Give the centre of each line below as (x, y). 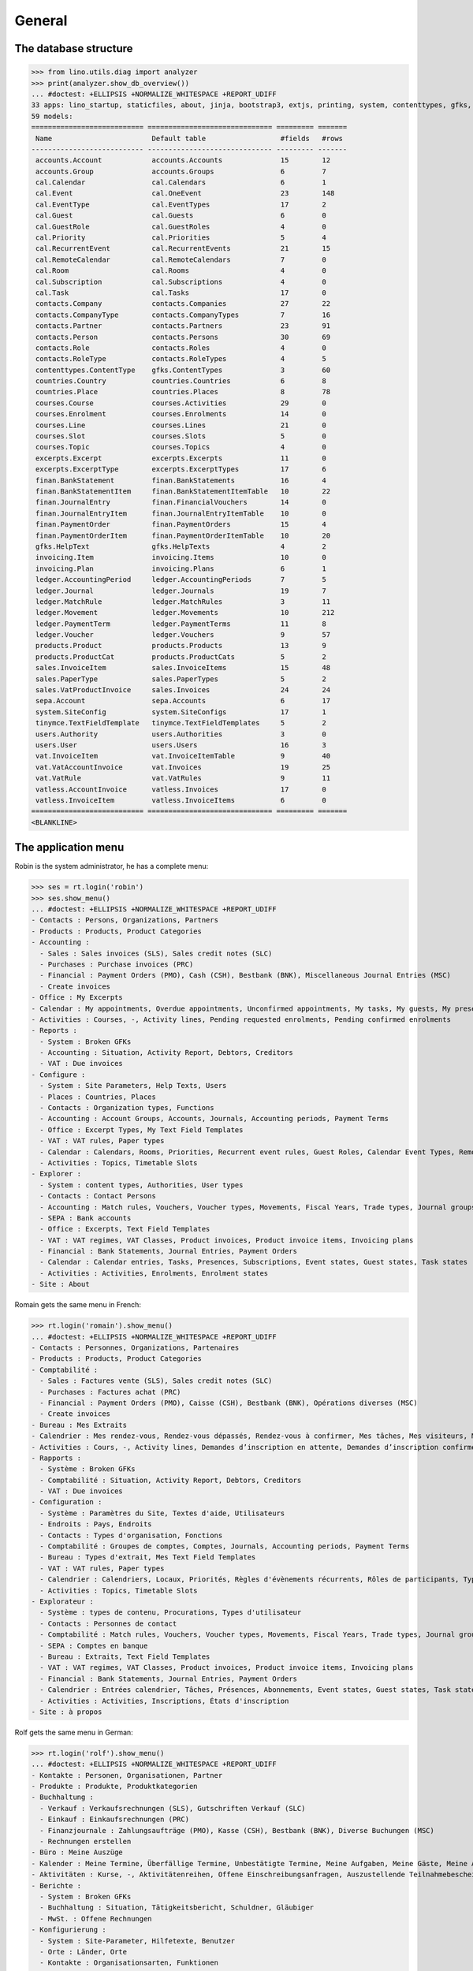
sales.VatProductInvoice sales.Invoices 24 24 (183, 690)
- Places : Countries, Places (98, 1097)
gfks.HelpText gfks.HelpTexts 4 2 (181, 546)
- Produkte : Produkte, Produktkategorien (114, 1787)
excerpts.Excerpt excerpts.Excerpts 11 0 (181, 458)
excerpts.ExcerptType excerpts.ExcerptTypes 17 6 (181, 469)
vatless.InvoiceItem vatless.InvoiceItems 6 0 (181, 800)
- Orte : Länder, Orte (84, 1952)
